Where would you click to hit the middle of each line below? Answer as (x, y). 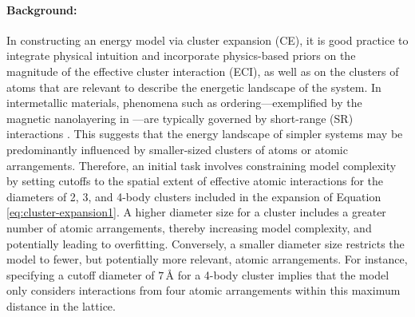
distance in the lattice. (61, 305)
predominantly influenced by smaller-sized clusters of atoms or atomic (177, 149)
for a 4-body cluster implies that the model (283, 274)
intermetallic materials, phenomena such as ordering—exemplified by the (184, 103)
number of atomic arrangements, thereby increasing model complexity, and (189, 227)
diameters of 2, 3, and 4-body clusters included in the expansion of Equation (194, 196)
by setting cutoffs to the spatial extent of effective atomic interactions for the (195, 181)
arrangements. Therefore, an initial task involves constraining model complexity (202, 165)
